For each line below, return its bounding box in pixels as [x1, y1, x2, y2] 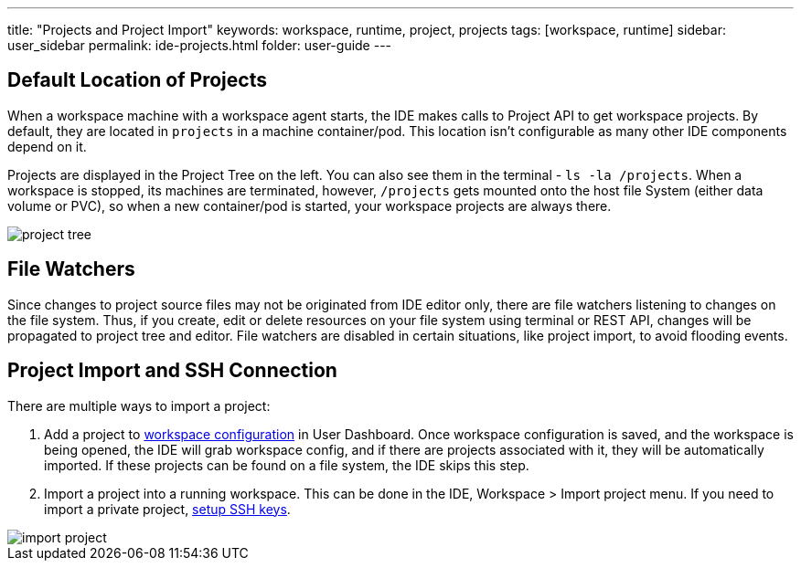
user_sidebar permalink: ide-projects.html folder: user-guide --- [7, 37, 392, 53]
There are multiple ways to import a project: [7, 397, 271, 414]
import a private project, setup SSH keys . [44, 500, 291, 517]
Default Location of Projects [7, 68, 267, 92]
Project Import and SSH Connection [7, 359, 337, 383]
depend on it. [7, 138, 87, 154]
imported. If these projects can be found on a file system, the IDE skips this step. [44, 457, 529, 473]
